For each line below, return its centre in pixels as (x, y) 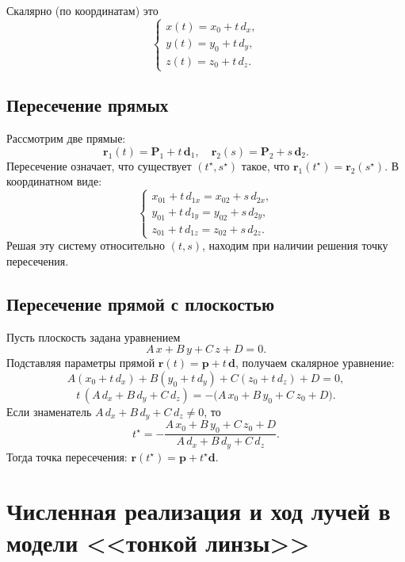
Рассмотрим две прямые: (66, 138)
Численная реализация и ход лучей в (199, 511)
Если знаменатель (49, 411)
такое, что (266, 165)
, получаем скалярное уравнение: (315, 363)
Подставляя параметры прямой (81, 363)
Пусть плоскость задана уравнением (94, 336)
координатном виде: (54, 181)
